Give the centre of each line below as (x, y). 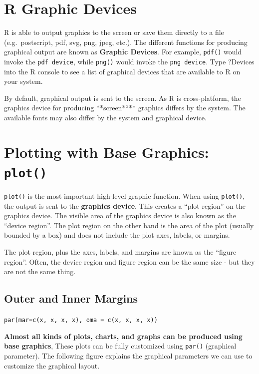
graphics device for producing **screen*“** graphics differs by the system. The (125, 108)
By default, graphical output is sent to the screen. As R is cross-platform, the (123, 98)
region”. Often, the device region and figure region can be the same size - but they (129, 261)
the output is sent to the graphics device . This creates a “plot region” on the (125, 205)
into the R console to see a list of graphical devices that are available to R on (122, 71)
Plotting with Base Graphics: (107, 152)
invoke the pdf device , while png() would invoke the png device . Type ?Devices (129, 61)
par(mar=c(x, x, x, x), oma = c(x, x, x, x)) (81, 320)
